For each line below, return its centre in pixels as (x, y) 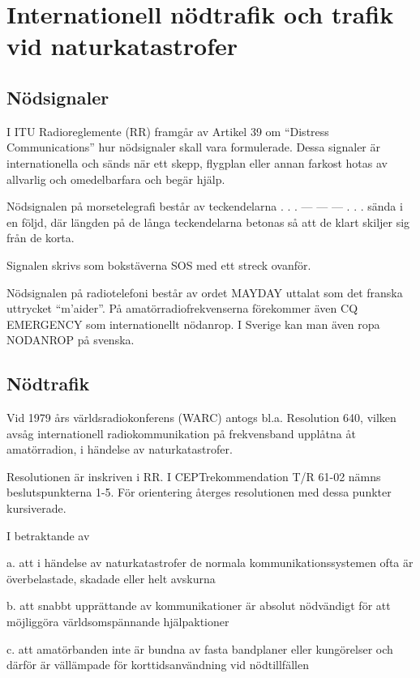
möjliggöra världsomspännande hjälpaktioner (118, 622)
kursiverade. (36, 508)
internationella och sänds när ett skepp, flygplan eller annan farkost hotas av (197, 162)
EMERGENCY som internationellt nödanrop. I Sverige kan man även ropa (193, 324)
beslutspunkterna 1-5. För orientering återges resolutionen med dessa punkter (199, 492)
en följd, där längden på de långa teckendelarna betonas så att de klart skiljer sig (208, 222)
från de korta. (41, 238)
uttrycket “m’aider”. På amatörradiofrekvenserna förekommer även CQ (182, 308)
